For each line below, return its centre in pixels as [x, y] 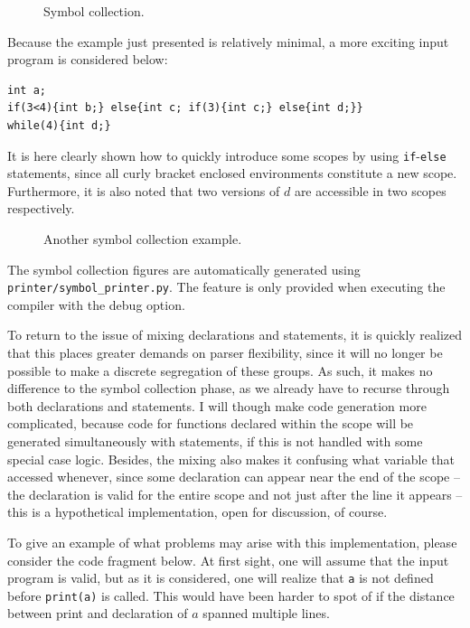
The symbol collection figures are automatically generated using [184, 269]
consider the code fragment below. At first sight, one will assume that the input [228, 560]
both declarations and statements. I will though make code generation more [217, 405]
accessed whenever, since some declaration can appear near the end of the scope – [234, 477]
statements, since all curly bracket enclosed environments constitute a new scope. [232, 173]
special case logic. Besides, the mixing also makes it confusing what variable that [231, 459]
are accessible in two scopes [370, 190]
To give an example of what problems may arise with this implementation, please [232, 542]
